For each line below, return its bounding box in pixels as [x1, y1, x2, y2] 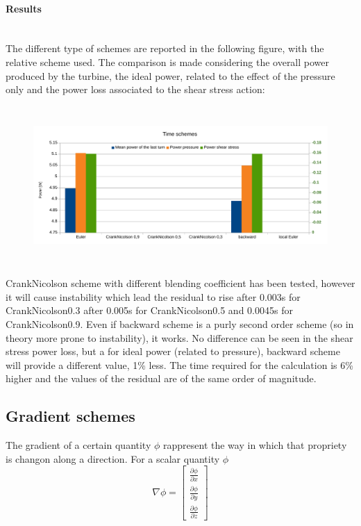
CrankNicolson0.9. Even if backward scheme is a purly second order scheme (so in [6, 316, 354, 331]
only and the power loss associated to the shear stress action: [6, 82, 265, 97]
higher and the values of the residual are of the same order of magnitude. [6, 371, 317, 386]
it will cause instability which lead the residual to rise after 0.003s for [6, 289, 301, 304]
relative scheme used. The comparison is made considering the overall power [6, 54, 330, 69]
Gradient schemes [6, 405, 135, 427]
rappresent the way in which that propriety [163, 438, 347, 452]
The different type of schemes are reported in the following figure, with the [6, 41, 324, 56]
